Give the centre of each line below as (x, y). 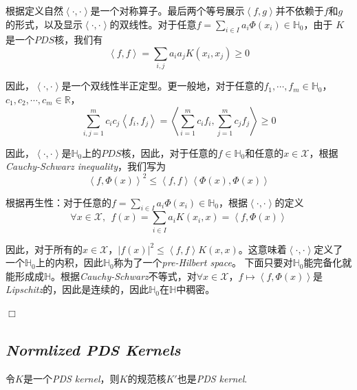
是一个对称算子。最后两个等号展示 (167, 10)
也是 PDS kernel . (212, 378)
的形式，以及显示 (44, 24)
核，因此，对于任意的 (170, 152)
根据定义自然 (34, 10)
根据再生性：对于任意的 (58, 202)
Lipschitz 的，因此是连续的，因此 (77, 289)
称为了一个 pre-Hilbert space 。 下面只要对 (203, 262)
